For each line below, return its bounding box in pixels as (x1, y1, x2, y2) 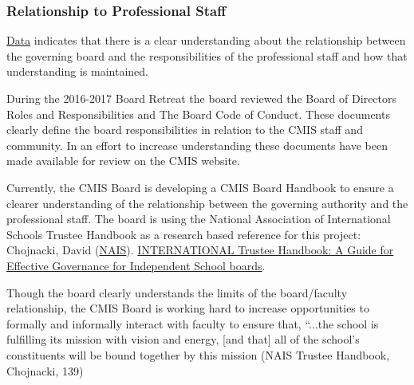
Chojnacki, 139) (6, 362, 84, 379)
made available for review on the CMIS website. (6, 152, 240, 169)
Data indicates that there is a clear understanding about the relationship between (6, 32, 406, 49)
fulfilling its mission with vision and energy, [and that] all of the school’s (6, 331, 360, 348)
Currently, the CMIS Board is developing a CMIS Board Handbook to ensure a (6, 179, 394, 195)
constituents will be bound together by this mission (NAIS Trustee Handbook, (6, 346, 390, 363)
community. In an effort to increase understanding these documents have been (6, 136, 388, 153)
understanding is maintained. (6, 63, 148, 80)
